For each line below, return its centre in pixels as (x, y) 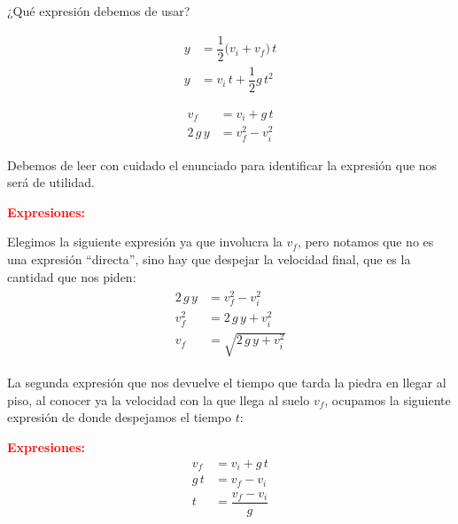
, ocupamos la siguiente (388, 399)
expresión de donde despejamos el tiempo (120, 417)
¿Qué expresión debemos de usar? (99, 11)
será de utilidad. (51, 182)
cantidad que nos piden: (72, 276)
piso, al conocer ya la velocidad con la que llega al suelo (159, 399)
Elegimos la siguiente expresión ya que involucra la (145, 242)
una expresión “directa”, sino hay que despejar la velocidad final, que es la (209, 258)
